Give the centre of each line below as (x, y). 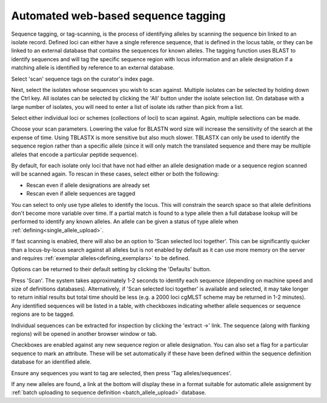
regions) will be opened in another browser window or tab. (84, 334)
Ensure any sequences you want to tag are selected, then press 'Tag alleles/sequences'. (121, 373)
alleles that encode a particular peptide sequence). (75, 154)
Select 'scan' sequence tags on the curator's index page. (83, 79)
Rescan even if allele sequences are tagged (81, 194)
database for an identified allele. (51, 362)
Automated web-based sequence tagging (118, 16)
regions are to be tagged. (43, 314)
